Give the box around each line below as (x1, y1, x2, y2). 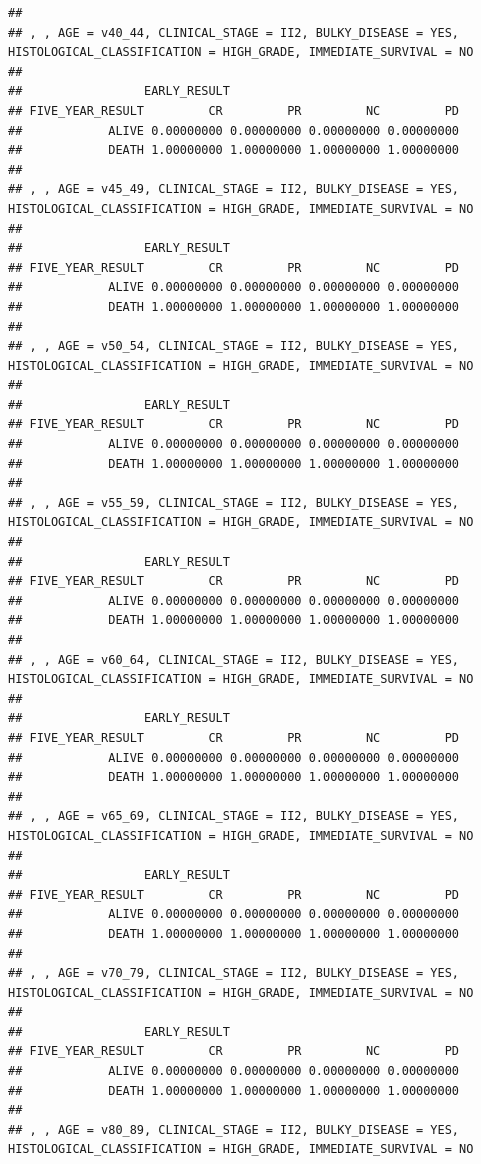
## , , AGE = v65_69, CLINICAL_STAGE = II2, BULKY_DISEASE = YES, (8, 809, 460, 824)
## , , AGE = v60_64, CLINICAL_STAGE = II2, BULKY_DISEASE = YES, (8, 652, 460, 667)
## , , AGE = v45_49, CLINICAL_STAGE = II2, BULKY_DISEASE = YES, (8, 182, 460, 197)
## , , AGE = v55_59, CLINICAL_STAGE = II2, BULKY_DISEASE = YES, (8, 495, 460, 510)
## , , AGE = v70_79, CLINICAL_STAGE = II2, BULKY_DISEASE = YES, (8, 966, 460, 981)
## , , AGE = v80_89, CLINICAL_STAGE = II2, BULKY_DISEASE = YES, (8, 1122, 460, 1137)
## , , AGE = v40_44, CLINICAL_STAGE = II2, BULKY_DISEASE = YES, (8, 25, 460, 40)
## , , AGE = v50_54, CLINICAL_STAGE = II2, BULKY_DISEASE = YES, (8, 339, 460, 354)
